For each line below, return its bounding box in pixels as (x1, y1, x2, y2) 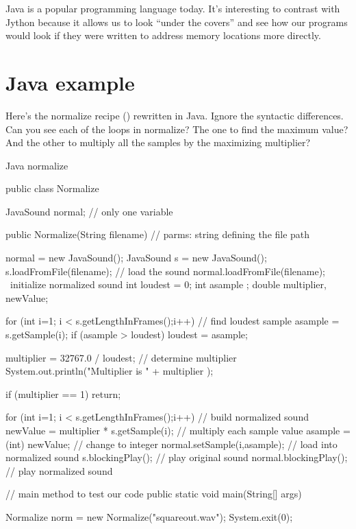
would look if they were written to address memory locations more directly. (5, 28, 321, 43)
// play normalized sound (5, 463, 113, 478)
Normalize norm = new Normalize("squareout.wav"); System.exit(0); (5, 509, 293, 524)
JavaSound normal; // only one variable (5, 204, 173, 218)
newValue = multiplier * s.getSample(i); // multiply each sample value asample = (5, 423, 351, 437)
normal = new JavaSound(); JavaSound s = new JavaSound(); (5, 250, 267, 265)
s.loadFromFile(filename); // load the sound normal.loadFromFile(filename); (5, 263, 325, 278)
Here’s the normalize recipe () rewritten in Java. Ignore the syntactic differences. (5, 108, 344, 122)
